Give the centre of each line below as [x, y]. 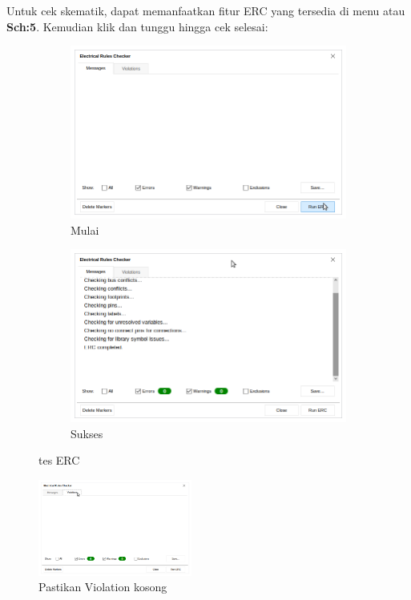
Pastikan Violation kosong [103, 587]
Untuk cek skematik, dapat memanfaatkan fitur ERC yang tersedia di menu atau [206, 10]
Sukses [87, 433]
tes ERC [59, 460]
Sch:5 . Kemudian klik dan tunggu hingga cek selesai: [137, 26]
